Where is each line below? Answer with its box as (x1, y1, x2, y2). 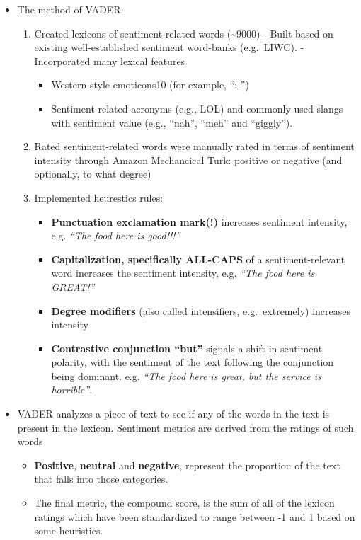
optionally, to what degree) (34, 166, 151, 181)
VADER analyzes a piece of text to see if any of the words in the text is (17, 406, 330, 421)
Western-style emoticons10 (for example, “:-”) (51, 77, 249, 92)
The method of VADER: (17, 2, 124, 16)
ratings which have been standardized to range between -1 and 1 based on (34, 509, 355, 524)
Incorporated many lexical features (34, 53, 185, 68)
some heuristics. (34, 523, 103, 538)
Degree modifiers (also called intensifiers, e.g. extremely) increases (51, 303, 350, 318)
